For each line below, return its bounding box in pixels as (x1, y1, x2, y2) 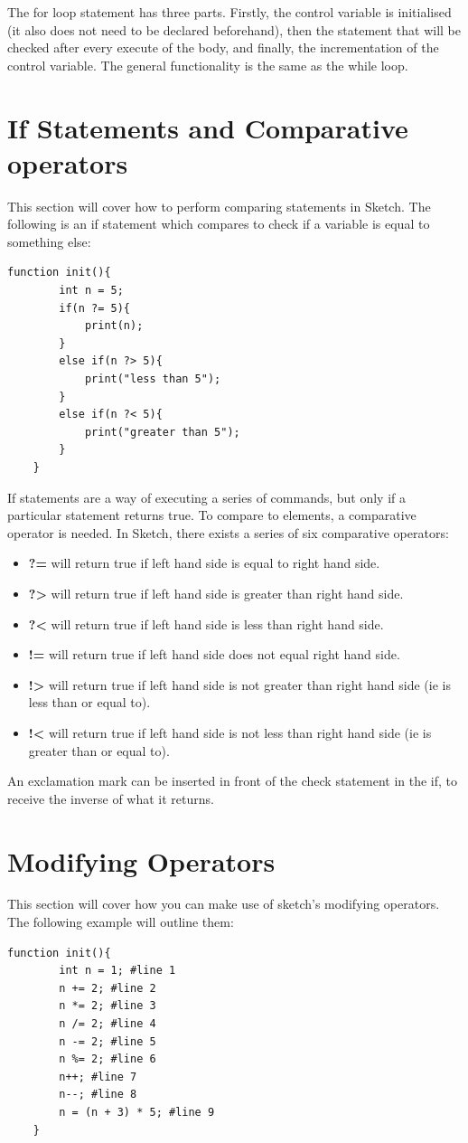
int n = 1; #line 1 (59, 964, 176, 978)
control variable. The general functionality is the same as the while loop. (7, 55, 408, 74)
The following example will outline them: (7, 912, 234, 931)
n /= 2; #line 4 (59, 1017, 156, 1030)
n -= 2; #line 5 (59, 1034, 156, 1048)
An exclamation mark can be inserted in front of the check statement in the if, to (7, 771, 458, 790)
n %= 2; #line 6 (59, 1053, 156, 1066)
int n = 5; (59, 284, 124, 298)
